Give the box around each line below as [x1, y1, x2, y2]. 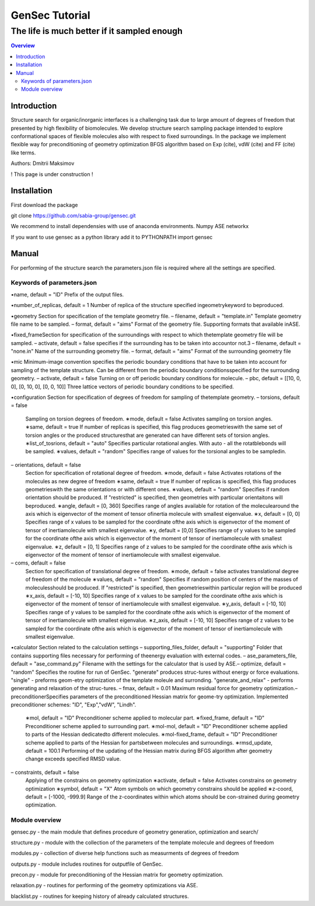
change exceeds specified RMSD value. [25, 755, 121, 763]
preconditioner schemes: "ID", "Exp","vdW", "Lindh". [10, 701, 136, 708]
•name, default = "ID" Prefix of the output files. [10, 291, 124, 298]
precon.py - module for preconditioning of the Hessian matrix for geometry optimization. [10, 871, 224, 879]
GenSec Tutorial [10, 9, 90, 22]
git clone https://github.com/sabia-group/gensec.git [10, 212, 136, 219]
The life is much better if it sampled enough [10, 26, 183, 36]
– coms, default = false [10, 559, 66, 567]
